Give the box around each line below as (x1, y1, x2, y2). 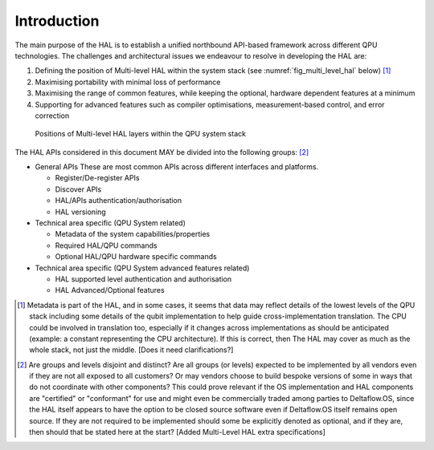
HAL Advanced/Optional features (55, 286, 165, 295)
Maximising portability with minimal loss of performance (35, 77, 221, 87)
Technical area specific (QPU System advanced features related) (35, 263, 250, 273)
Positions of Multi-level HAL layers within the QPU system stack (35, 129, 247, 139)
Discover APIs (55, 184, 102, 194)
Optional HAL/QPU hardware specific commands (55, 252, 217, 261)
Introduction (14, 12, 100, 30)
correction (35, 111, 70, 120)
